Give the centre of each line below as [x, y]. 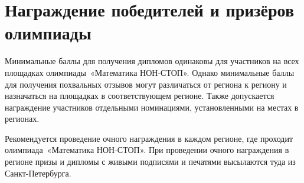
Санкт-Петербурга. [38, 173]
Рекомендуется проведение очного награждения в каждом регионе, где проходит [149, 138]
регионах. [22, 119]
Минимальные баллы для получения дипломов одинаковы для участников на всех [152, 61]
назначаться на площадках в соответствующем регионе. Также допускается [140, 96]
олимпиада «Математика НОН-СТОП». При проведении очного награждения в [147, 150]
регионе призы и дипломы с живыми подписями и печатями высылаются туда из [150, 162]
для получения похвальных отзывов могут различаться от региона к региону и [146, 84]
